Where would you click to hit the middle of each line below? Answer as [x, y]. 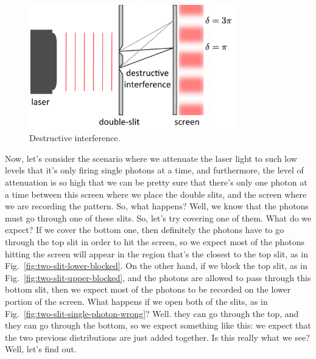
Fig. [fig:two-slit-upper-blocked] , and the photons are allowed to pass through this [158, 277]
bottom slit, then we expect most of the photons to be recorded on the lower [148, 289]
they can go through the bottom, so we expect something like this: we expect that [158, 325]
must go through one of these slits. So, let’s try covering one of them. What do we [158, 218]
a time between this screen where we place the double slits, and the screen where [156, 194]
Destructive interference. [75, 138]
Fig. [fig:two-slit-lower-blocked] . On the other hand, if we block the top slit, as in [156, 266]
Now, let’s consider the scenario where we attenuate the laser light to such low [151, 158]
